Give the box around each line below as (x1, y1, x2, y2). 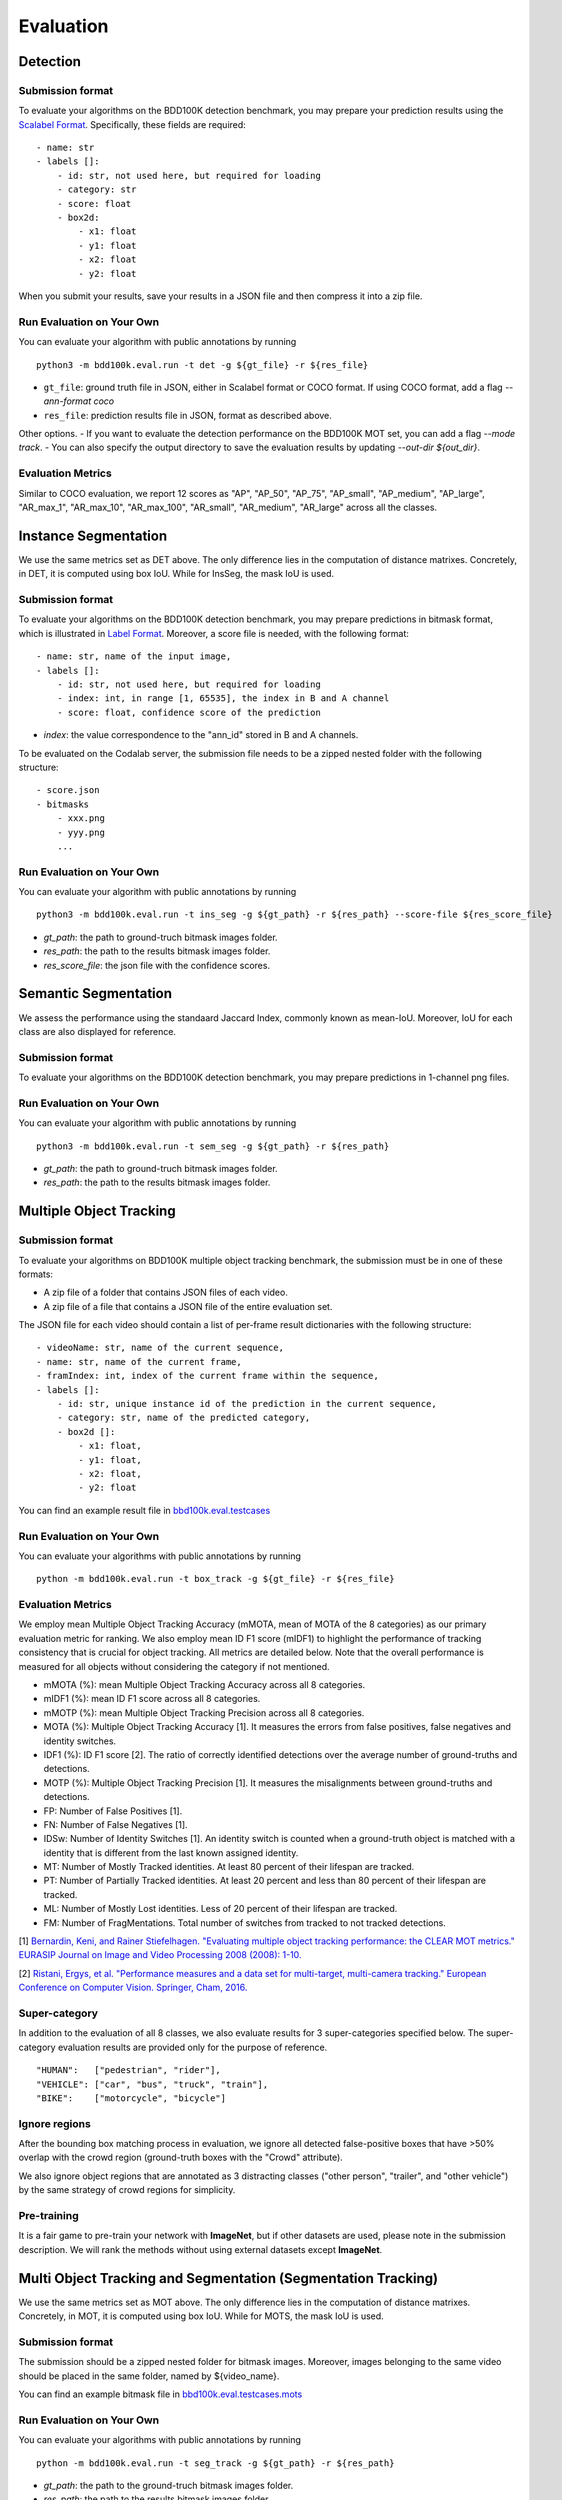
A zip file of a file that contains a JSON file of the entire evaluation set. (43, 1300, 333, 1312)
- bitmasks (36, 798, 90, 810)
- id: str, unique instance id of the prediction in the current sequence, (56, 1398, 437, 1410)
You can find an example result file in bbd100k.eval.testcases (18, 1504, 271, 1516)
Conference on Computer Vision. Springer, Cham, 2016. (18, 1981, 248, 1994)
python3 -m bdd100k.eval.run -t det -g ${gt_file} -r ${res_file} (36, 359, 369, 370)
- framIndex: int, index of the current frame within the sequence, (36, 1370, 379, 1382)
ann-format (43, 395, 92, 407)
